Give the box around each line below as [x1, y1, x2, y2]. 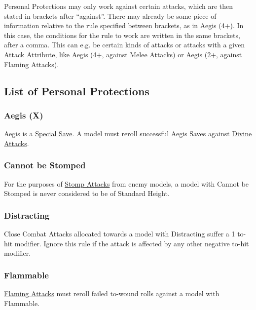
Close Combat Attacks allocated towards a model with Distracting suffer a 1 [4, 228, 235, 238]
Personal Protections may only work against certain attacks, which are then [4, 1, 233, 11]
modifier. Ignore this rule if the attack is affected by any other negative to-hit [14, 238, 249, 248]
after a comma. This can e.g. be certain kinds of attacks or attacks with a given [4, 39, 245, 50]
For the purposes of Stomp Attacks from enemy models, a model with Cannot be [4, 178, 249, 189]
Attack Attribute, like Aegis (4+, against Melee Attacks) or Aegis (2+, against [4, 49, 242, 59]
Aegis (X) [4, 109, 43, 121]
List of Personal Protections [4, 83, 149, 98]
